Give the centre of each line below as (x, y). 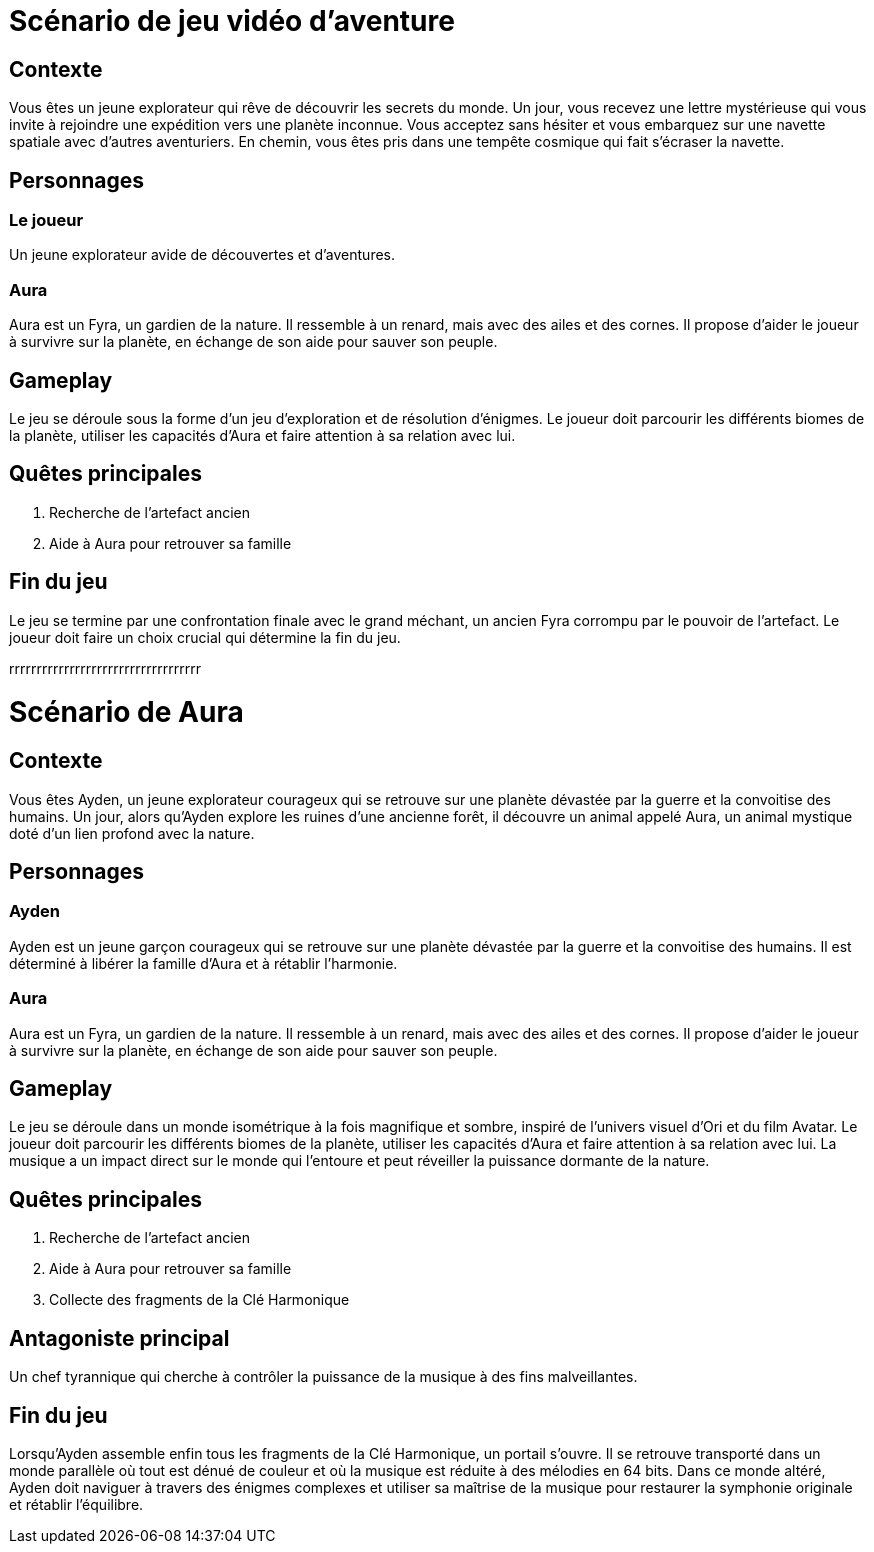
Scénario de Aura (126, 712)
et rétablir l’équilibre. (76, 1504)
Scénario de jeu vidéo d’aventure (232, 21)
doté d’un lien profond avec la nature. (132, 833)
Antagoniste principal (119, 1338)
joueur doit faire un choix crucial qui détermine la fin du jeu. (205, 637)
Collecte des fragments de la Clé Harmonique (199, 1300)
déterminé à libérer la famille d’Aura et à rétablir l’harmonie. (203, 963)
